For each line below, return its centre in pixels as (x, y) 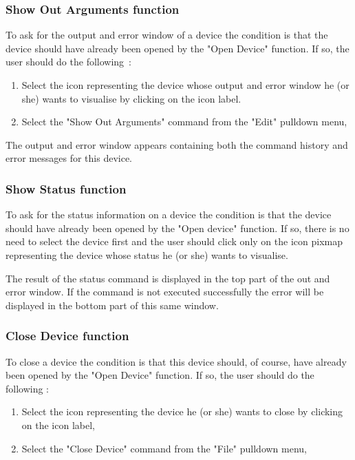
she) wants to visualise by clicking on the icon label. (131, 98)
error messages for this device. (69, 158)
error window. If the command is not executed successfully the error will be (165, 292)
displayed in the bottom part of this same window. (112, 305)
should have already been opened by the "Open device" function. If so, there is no (177, 228)
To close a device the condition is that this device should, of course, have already (176, 361)
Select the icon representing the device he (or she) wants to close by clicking (182, 411)
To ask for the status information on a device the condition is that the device (169, 215)
